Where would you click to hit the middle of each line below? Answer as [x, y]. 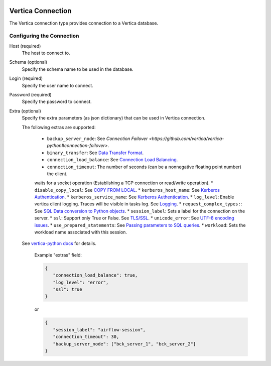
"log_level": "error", [81, 282]
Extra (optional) [25, 111]
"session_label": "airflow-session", [99, 330]
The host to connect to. [46, 53]
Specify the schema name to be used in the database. [78, 69]
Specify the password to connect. [57, 102]
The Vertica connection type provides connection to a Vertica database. [84, 23]
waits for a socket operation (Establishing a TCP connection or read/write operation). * [124, 183]
